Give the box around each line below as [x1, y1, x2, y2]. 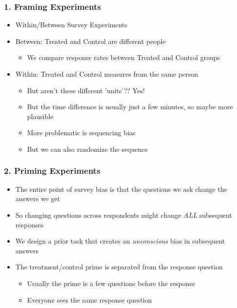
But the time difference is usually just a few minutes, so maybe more [27, 102, 233, 112]
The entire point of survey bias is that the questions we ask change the [15, 184, 227, 194]
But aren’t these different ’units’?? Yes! [27, 85, 145, 95]
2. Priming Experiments [4, 164, 100, 177]
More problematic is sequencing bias [27, 127, 136, 138]
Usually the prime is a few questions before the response [27, 278, 196, 288]
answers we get [15, 193, 60, 204]
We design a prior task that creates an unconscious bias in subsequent [15, 236, 225, 246]
